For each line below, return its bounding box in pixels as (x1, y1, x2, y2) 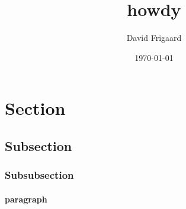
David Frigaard (126, 31, 182, 44)
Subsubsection (5, 168, 74, 182)
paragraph (5, 192, 47, 205)
